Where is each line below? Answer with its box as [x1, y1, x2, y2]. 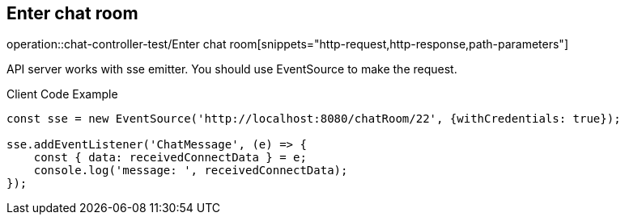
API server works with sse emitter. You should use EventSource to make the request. [6, 62, 457, 77]
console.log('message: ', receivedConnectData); [33, 164, 348, 177]
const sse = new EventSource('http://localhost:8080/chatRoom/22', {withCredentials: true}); [6, 112, 621, 126]
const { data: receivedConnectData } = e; [33, 151, 307, 165]
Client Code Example [6, 87, 118, 102]
